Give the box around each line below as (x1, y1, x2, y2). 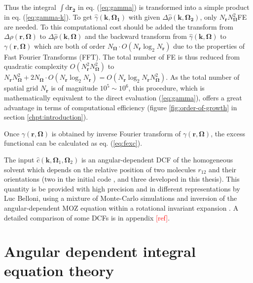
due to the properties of (173, 40, 245, 51)
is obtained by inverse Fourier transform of (51, 128, 181, 138)
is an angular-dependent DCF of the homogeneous (81, 154, 233, 164)
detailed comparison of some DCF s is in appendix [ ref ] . (4, 212, 170, 222)
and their (209, 164, 237, 174)
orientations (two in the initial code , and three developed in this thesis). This (4, 174, 240, 184)
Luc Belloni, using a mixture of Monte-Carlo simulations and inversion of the (4, 193, 237, 203)
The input (4, 154, 35, 164)
